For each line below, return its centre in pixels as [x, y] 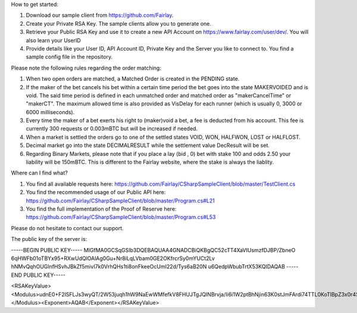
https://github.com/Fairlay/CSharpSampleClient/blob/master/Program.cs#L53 [121, 217]
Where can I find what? [39, 173]
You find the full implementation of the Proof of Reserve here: [101, 209]
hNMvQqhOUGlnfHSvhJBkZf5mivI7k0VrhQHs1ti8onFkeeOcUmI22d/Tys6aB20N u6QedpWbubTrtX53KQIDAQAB [148, 267]
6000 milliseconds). [50, 112]
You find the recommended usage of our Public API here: [96, 192]
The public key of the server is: [49, 239]
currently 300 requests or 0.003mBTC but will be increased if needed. [112, 129]
